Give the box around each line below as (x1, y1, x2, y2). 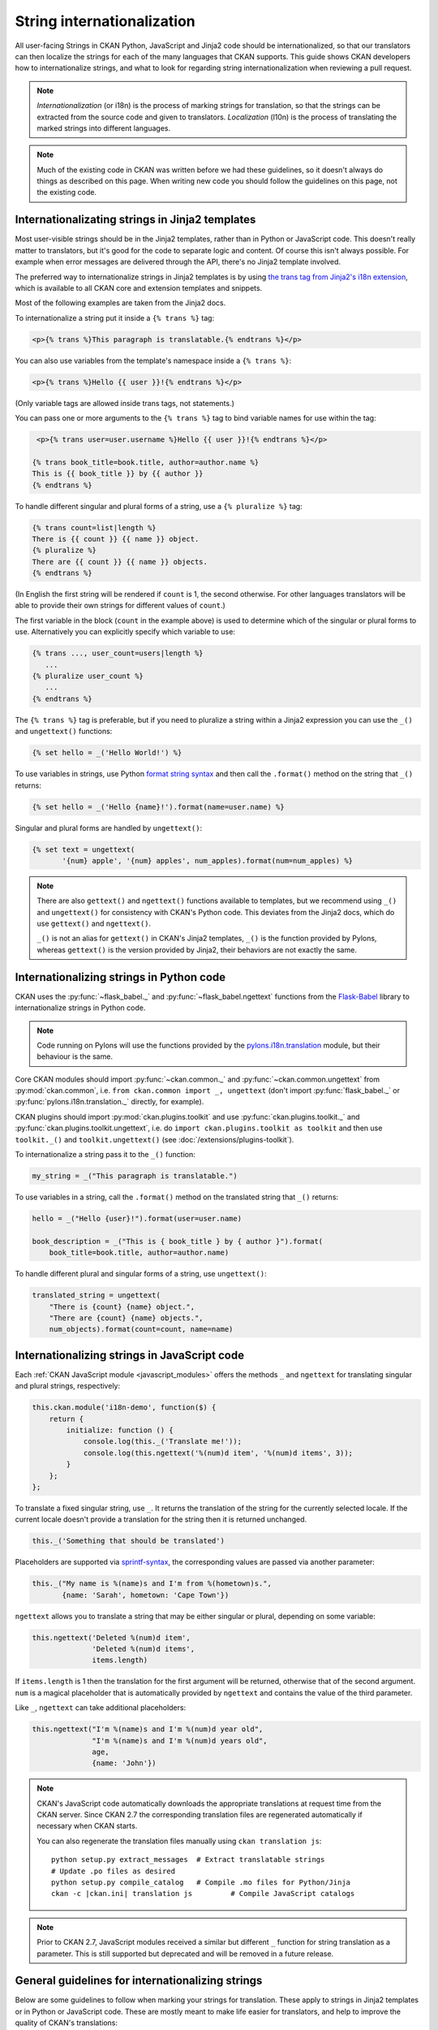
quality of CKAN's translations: (15, 2018, 118, 2028)
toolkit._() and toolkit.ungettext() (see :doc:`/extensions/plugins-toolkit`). (15, 1134, 294, 1144)
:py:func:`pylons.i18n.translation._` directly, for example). (15, 1097, 204, 1107)
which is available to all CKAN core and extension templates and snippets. (15, 283, 263, 292)
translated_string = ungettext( (32, 1291, 161, 1300)
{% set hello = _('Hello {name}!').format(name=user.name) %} (32, 802, 285, 811)
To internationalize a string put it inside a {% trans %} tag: (15, 313, 215, 322)
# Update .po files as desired (51, 1866, 176, 1876)
